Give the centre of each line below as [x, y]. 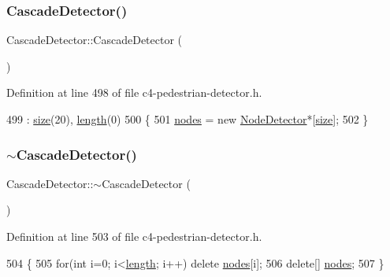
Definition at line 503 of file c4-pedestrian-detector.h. [134, 236]
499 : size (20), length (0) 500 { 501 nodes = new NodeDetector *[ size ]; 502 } [188, 119]
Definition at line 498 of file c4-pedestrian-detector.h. [134, 92]
